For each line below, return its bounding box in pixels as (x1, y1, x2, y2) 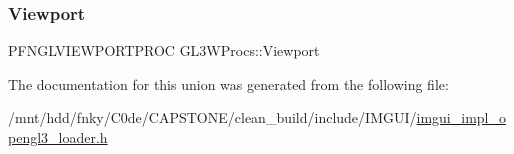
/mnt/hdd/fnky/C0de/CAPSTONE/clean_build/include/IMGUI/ (8, 107, 417, 128)
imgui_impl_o (416, 107, 506, 128)
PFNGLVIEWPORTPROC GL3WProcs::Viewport (8, 40, 320, 61)
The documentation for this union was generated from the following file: (8, 73, 449, 94)
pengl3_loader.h (8, 127, 108, 147)
